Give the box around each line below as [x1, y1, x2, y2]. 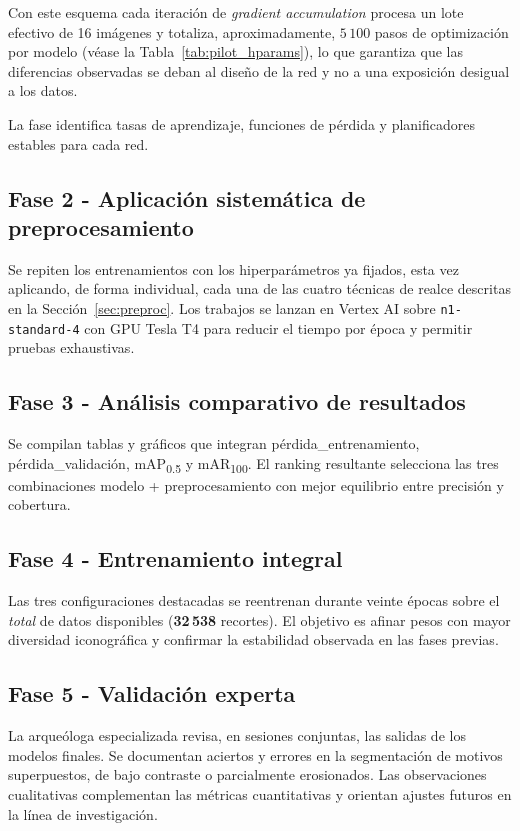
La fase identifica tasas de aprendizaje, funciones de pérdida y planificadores [8, 113, 475, 134]
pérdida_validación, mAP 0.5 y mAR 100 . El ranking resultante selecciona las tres [8, 452, 499, 476]
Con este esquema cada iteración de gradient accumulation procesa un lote [8, 2, 464, 22]
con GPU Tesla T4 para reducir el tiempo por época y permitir [84, 317, 473, 338]
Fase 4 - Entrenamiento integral [8, 543, 343, 574]
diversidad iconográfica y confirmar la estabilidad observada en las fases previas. [8, 629, 499, 650]
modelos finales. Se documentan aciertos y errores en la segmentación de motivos [8, 744, 503, 765]
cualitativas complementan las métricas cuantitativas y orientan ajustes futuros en [8, 783, 512, 804]
